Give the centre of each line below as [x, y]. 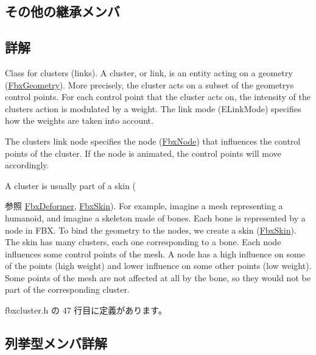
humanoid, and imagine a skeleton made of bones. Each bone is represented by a [155, 217]
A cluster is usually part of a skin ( [71, 185]
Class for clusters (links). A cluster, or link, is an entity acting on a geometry [149, 72]
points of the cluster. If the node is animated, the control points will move [143, 153]
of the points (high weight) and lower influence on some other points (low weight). [158, 266]
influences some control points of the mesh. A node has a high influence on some [155, 253]
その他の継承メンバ [62, 11]
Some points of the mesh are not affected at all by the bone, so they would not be [158, 277]
